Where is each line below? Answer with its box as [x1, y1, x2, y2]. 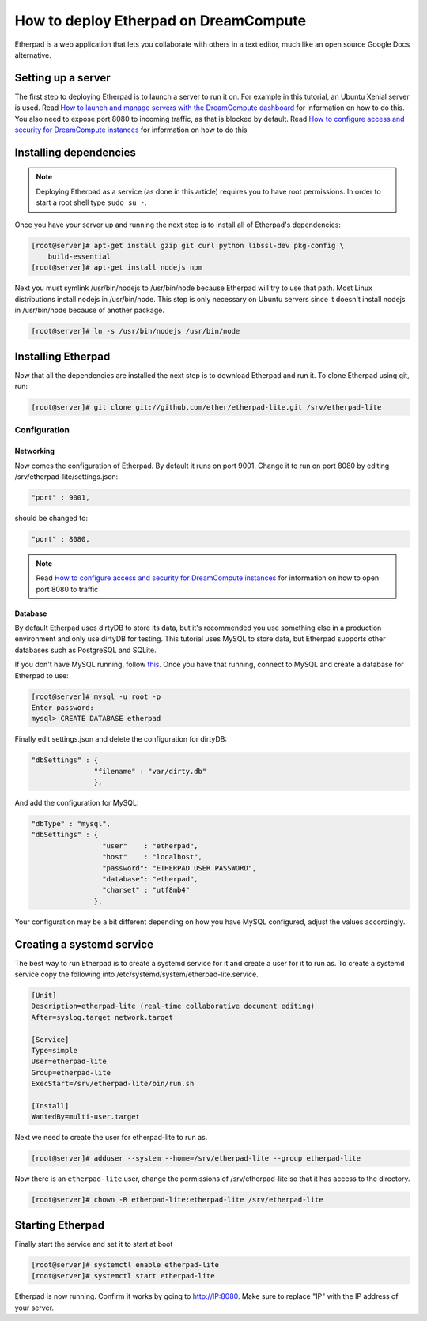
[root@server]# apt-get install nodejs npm [31, 263, 203, 272]
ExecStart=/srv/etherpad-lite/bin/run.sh [31, 1079, 195, 1089]
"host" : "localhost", [101, 852, 203, 862]
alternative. [14, 50, 51, 59]
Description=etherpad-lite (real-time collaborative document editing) [31, 1002, 316, 1011]
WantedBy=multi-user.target [31, 1112, 140, 1122]
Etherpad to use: [14, 670, 69, 680]
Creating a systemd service [14, 938, 154, 951]
